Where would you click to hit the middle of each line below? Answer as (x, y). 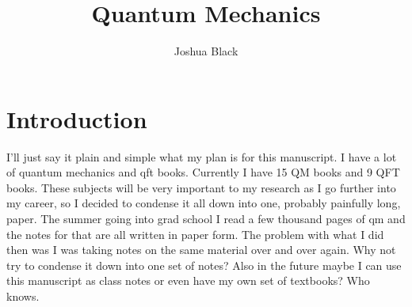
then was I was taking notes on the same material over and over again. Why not (201, 250)
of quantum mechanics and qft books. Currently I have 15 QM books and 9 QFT (203, 172)
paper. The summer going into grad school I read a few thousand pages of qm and (206, 219)
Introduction (77, 118)
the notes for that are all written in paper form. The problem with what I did (195, 234)
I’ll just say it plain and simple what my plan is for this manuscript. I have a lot (202, 156)
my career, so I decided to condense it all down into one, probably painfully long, (204, 203)
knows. (23, 296)
